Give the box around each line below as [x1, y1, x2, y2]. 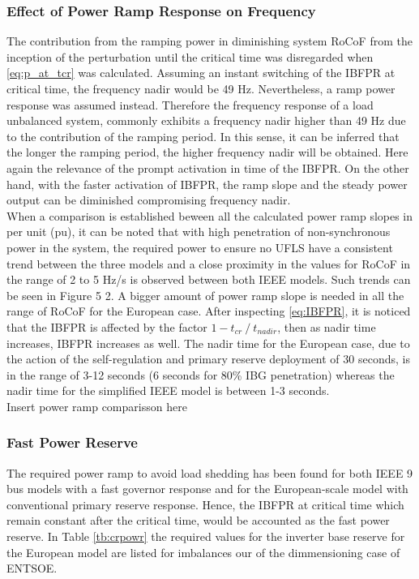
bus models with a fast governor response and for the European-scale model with [6, 480, 408, 497]
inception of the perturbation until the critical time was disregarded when [6, 48, 374, 65]
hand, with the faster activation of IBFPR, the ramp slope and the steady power [6, 175, 408, 192]
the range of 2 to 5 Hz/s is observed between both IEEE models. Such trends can [6, 271, 411, 288]
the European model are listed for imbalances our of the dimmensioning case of [6, 543, 400, 560]
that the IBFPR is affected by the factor [6, 318, 207, 335]
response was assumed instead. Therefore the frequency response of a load [6, 96, 374, 113]
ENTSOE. [6, 560, 58, 577]
